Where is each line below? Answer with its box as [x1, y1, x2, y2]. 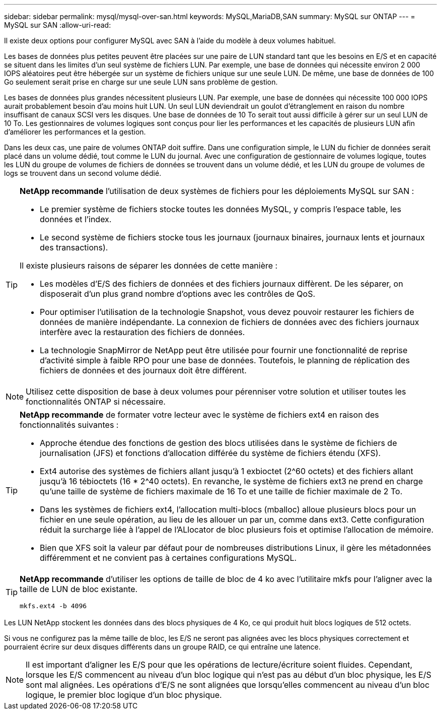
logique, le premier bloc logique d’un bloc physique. [26, 690, 222, 700]
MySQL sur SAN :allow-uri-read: [4, 21, 111, 29]
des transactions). [40, 242, 108, 252]
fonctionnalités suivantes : [20, 420, 119, 430]
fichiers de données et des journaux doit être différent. [40, 365, 247, 375]
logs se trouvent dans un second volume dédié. [4, 169, 162, 177]
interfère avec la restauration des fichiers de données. [40, 327, 245, 337]
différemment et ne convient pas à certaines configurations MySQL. [40, 553, 297, 563]
